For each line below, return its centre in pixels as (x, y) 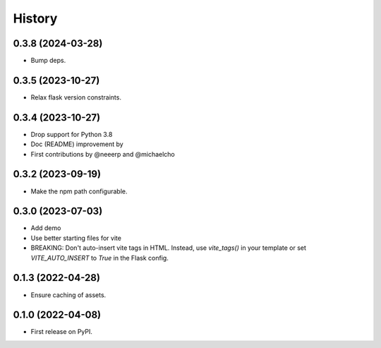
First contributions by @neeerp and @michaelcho (103, 154)
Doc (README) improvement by (77, 144)
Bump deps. (48, 61)
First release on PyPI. (62, 332)
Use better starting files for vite (76, 238)
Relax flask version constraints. (76, 97)
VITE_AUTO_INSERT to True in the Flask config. (99, 258)
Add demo (46, 228)
